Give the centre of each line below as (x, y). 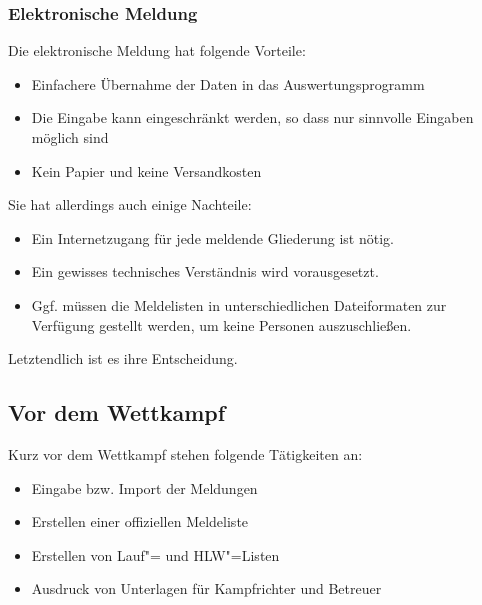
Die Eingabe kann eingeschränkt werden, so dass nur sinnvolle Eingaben (252, 117)
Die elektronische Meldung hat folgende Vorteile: (157, 50)
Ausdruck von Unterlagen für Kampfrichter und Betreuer (206, 588)
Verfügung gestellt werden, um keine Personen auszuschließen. (221, 324)
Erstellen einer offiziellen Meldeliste (140, 521)
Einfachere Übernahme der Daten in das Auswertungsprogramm (228, 83)
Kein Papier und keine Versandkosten (146, 170)
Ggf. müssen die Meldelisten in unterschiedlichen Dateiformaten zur (239, 304)
